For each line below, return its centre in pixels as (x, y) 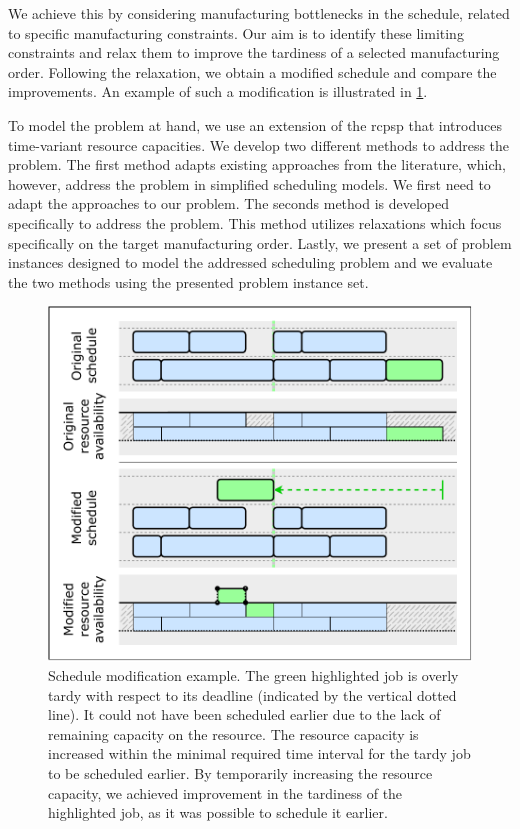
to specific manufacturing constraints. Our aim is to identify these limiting (236, 32)
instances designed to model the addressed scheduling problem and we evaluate (250, 262)
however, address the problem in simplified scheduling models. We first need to (249, 183)
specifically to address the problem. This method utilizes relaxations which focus (255, 222)
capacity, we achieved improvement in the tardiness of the (225, 792)
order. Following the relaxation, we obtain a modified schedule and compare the (252, 71)
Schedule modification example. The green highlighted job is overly (253, 675)
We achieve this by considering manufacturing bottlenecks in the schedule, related (259, 13)
